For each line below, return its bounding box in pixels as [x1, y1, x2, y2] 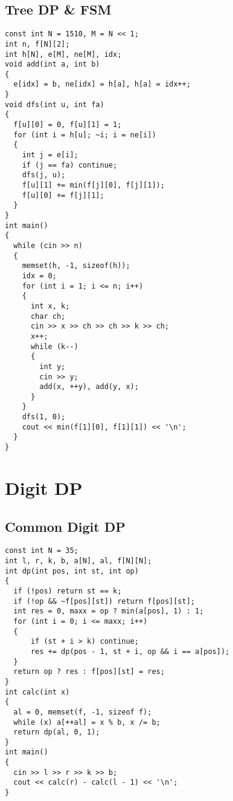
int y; [39, 362, 66, 371]
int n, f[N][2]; [5, 39, 70, 48]
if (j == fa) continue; [22, 160, 118, 169]
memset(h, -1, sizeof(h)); [22, 261, 130, 270]
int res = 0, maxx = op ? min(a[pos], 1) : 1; [13, 607, 204, 616]
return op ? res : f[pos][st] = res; [13, 667, 165, 676]
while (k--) [30, 342, 78, 351]
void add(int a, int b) [5, 60, 100, 69]
